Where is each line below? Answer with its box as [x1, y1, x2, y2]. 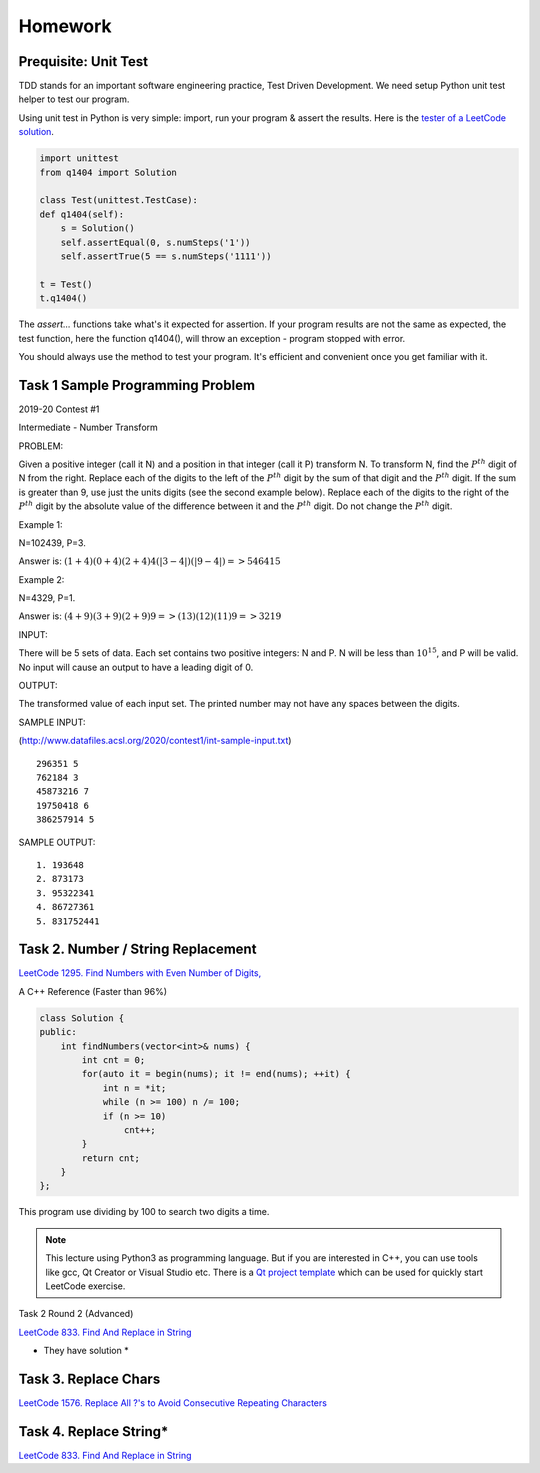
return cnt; [81, 1152, 140, 1164]
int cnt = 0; [81, 1054, 146, 1065]
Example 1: [18, 518, 63, 530]
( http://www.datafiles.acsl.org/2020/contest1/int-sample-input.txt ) [18, 735, 292, 747]
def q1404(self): [39, 208, 125, 220]
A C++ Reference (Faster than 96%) [18, 985, 167, 997]
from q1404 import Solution [39, 166, 177, 178]
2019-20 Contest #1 [18, 403, 100, 415]
